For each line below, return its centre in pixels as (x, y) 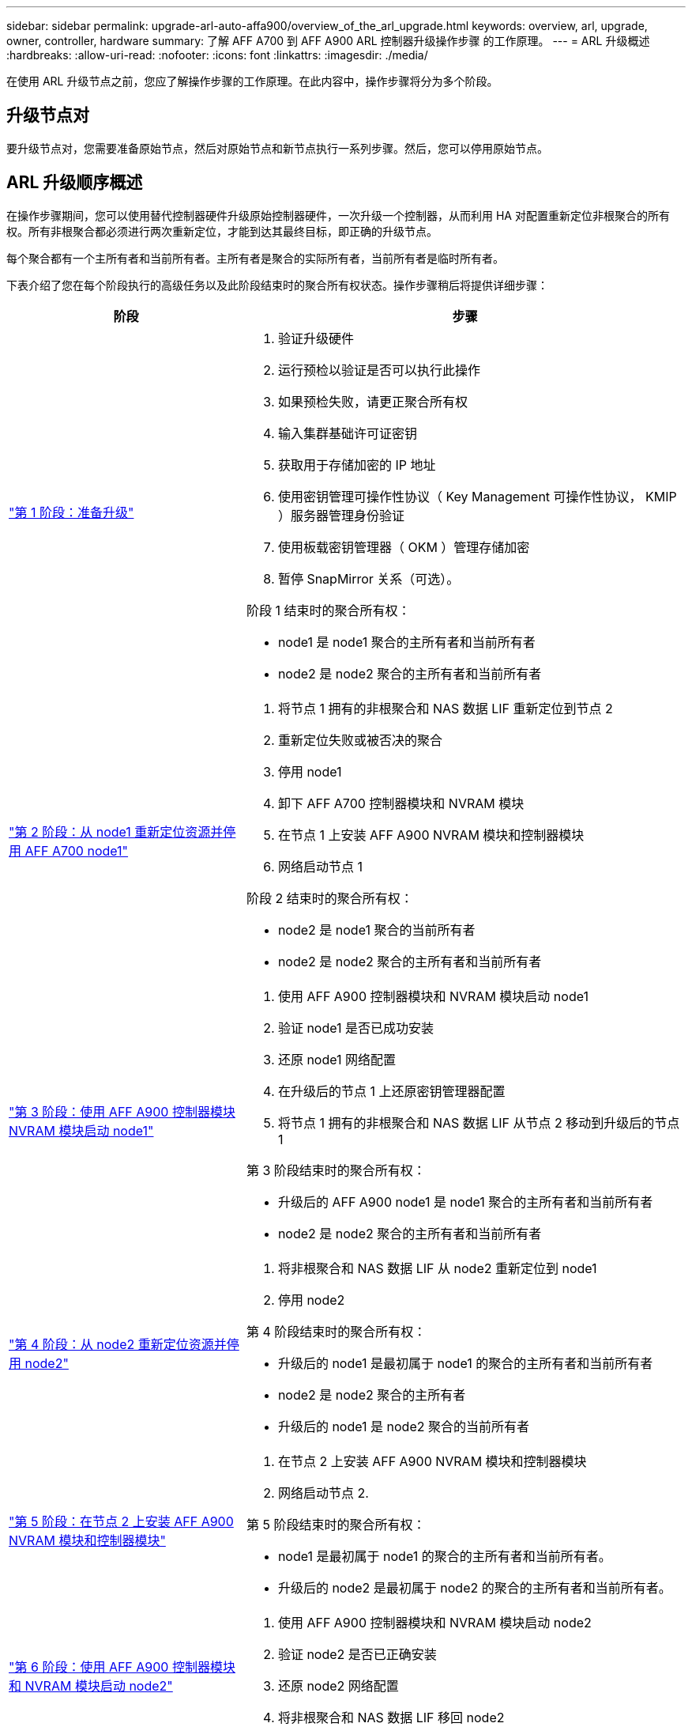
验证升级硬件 (316, 338)
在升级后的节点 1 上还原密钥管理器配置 (391, 1091)
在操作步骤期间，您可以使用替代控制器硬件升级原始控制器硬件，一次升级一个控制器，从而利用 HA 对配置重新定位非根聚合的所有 (338, 215)
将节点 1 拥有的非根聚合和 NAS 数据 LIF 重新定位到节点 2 (445, 708)
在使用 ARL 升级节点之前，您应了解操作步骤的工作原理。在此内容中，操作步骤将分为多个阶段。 (252, 81)
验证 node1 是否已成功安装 (356, 1028)
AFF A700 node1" (77, 850)
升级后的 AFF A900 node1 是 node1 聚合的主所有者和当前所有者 (465, 1202)
